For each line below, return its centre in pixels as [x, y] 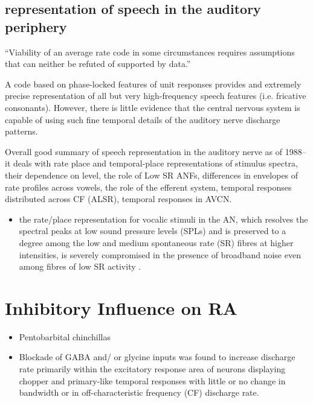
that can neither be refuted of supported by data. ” [98, 64]
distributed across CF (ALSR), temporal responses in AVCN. [118, 199]
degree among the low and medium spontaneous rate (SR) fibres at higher [156, 242]
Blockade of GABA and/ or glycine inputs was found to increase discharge [157, 357]
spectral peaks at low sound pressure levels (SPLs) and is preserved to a [153, 231]
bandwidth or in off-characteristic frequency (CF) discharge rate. [139, 392]
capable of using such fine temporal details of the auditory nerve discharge [143, 119]
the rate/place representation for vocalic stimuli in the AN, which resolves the [163, 219]
